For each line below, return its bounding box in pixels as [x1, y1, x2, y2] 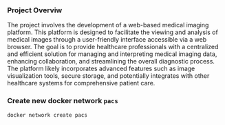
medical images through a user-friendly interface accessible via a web [7, 36, 207, 44]
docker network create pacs [7, 111, 88, 118]
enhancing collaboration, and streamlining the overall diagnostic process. [7, 57, 215, 66]
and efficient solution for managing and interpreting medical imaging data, [7, 50, 217, 58]
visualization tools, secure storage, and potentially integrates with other [7, 72, 210, 80]
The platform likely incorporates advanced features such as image [7, 64, 195, 73]
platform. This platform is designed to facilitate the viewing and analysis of [7, 28, 218, 36]
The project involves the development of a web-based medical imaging [7, 21, 209, 29]
